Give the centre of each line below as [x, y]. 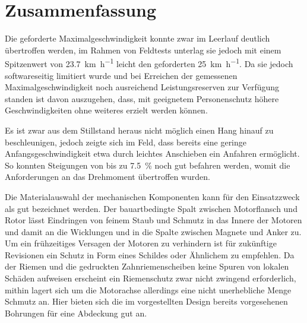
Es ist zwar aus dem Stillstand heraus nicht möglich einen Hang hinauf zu [139, 130]
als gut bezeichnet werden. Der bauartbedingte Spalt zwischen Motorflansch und [151, 208]
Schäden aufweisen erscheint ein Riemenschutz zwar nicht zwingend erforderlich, [151, 278]
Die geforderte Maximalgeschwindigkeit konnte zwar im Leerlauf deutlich [137, 38]
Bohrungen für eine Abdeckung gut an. [76, 313]
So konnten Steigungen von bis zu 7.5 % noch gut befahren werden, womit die [148, 165]
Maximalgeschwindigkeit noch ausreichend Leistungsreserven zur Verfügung [142, 87]
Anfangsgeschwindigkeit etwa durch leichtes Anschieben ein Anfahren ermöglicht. [152, 153]
